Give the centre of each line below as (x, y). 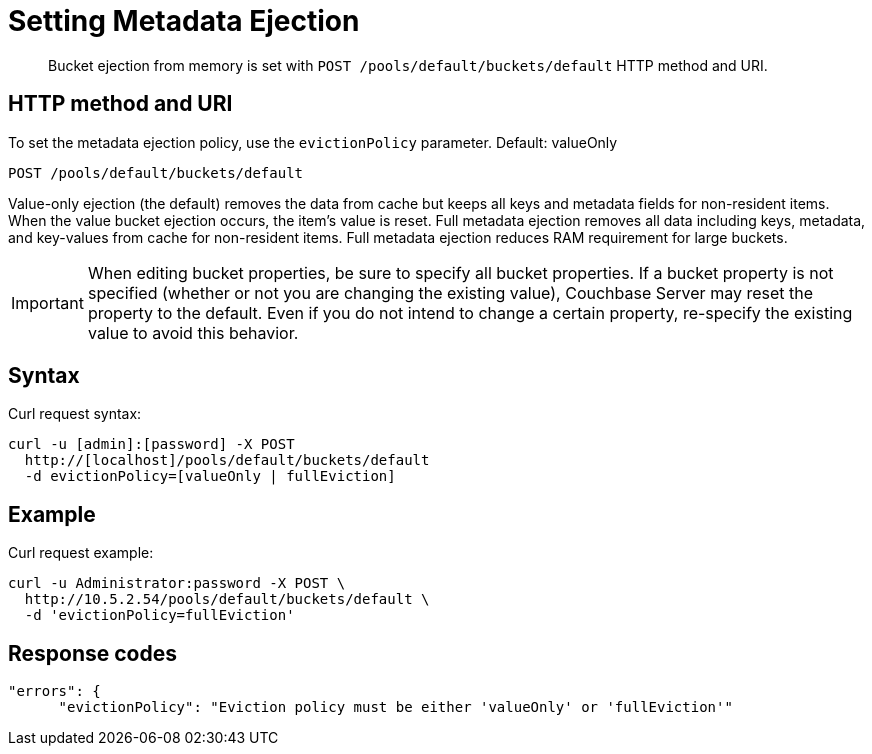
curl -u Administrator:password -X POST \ (177, 583)
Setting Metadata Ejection (184, 21)
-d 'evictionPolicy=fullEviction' (159, 615)
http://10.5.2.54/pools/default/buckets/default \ (227, 599)
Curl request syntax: (75, 414)
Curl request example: (81, 553)
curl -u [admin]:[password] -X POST (151, 444)
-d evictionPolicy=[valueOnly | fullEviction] (210, 476)
